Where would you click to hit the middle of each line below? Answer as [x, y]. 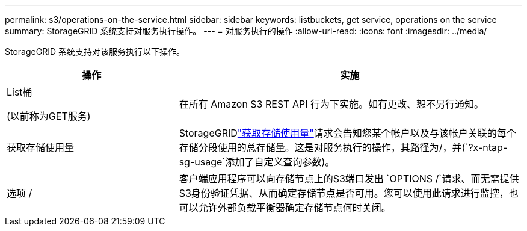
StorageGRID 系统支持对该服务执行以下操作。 [95, 51]
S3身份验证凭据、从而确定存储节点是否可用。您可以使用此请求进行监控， [344, 193]
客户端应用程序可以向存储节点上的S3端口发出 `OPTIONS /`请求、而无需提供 [349, 179]
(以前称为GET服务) [49, 116]
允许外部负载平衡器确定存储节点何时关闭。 [294, 208]
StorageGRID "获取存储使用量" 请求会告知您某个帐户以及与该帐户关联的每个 [347, 133]
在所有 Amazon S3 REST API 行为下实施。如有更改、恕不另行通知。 [331, 104]
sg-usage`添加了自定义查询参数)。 [257, 162]
